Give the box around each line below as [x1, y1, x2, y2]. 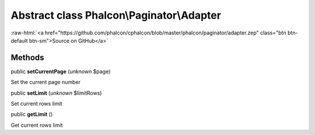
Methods [10, 53, 44, 63]
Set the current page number [10, 79, 81, 86]
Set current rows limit [10, 100, 62, 108]
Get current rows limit [10, 122, 63, 129]
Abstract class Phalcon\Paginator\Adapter [10, 9, 222, 22]
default [10, 37, 29, 44]
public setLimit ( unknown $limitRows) [10, 89, 102, 96]
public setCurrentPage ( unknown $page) [10, 68, 111, 75]
